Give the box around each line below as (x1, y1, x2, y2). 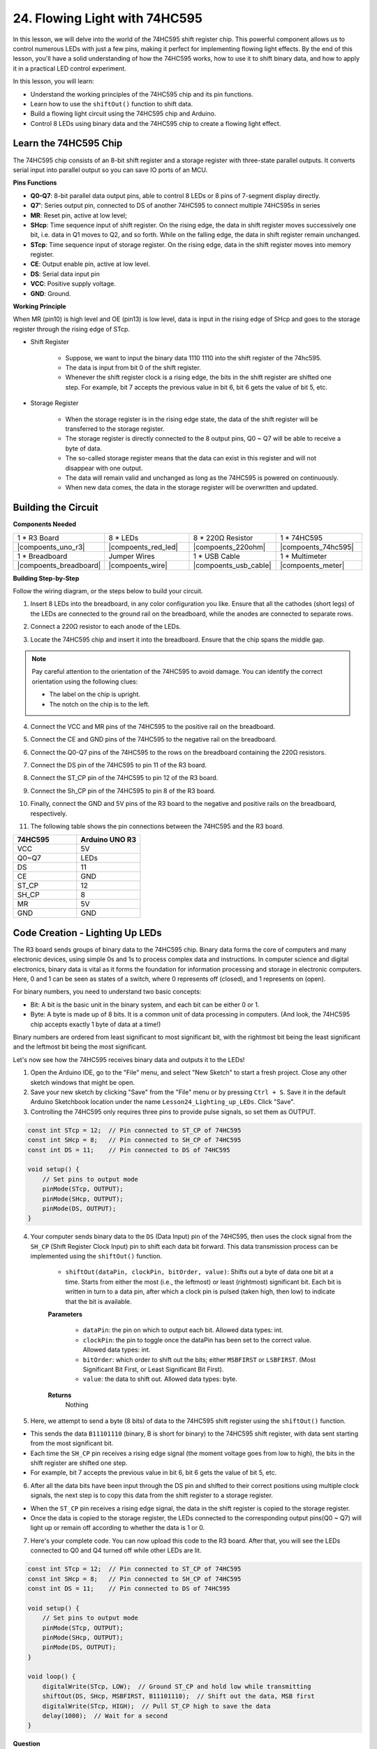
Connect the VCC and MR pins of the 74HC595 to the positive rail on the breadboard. (30, 722, 276, 730)
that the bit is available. (65, 1297, 132, 1305)
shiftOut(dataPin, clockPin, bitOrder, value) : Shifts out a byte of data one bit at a (65, 1268, 334, 1276)
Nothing (65, 1401, 89, 1409)
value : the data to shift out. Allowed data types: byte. (82, 1375, 237, 1383)
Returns (47, 1391, 72, 1399)
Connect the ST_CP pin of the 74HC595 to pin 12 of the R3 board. (30, 774, 219, 782)
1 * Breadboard (17, 551, 68, 561)
